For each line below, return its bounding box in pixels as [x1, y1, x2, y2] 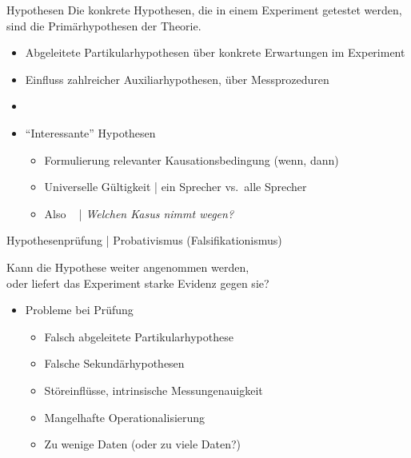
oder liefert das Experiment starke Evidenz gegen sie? [6, 274, 269, 291]
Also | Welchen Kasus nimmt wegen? [44, 205, 234, 221]
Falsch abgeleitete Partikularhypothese [44, 328, 233, 344]
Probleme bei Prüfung [25, 301, 134, 318]
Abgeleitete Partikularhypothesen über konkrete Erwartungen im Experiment [25, 44, 405, 61]
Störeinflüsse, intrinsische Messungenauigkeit [44, 381, 263, 398]
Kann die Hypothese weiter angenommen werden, [6, 258, 249, 275]
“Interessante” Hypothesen [25, 124, 156, 141]
